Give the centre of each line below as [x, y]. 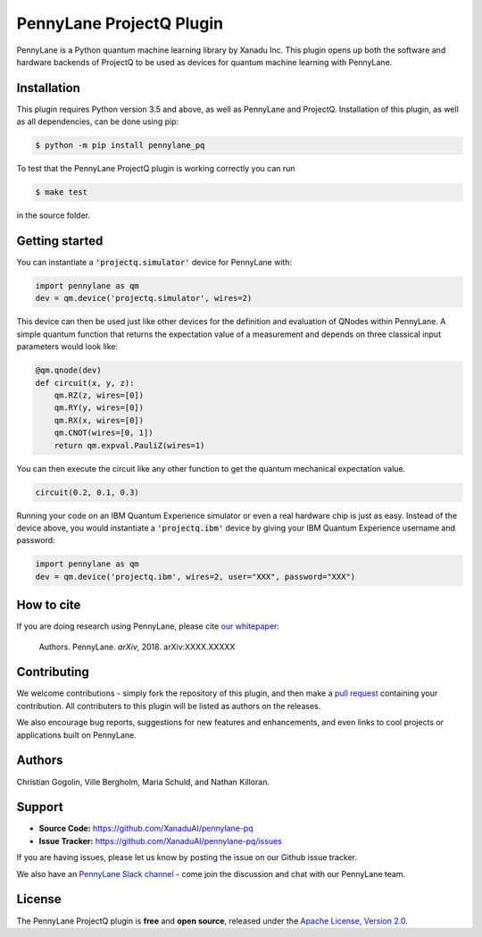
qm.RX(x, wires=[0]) [99, 420]
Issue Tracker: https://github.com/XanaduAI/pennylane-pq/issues [161, 841]
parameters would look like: [67, 347]
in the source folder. [54, 215]
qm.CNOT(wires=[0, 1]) [104, 433]
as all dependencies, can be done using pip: [98, 121]
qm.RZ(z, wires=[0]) [99, 395]
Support [40, 807]
